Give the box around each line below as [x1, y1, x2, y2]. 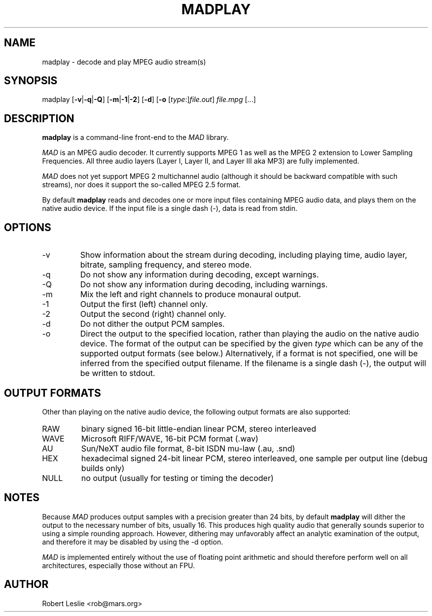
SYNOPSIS [4, 74, 58, 87]
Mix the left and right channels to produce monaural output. [80, 289, 301, 300]
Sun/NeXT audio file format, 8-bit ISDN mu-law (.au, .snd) [81, 443, 295, 453]
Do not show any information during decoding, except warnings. [80, 270, 319, 280]
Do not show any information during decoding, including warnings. [80, 279, 328, 290]
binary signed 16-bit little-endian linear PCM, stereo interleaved [81, 423, 316, 434]
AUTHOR [4, 578, 49, 591]
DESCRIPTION [4, 112, 74, 125]
